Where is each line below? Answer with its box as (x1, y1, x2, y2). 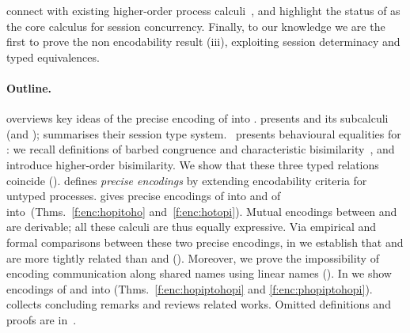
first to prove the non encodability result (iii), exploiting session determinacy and (6, 33, 401, 50)
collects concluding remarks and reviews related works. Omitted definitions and (6, 296, 391, 312)
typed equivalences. (6, 48, 100, 65)
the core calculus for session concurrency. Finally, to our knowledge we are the (6, 17, 385, 34)
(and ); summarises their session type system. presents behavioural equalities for (6, 125, 401, 142)
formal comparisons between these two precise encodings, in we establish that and (6, 233, 404, 250)
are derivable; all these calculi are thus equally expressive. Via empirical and (6, 218, 377, 235)
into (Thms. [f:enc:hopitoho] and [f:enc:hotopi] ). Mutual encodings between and (6, 202, 397, 219)
